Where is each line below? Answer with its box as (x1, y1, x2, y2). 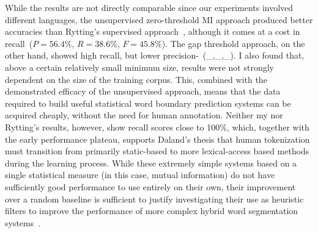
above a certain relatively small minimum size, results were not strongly (5, 60, 274, 73)
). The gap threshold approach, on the (161, 37, 305, 49)
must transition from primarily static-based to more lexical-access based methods (5, 145, 309, 157)
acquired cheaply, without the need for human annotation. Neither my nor (5, 109, 283, 121)
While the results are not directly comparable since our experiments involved (5, 1, 294, 13)
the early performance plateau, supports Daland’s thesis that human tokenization (5, 132, 310, 145)
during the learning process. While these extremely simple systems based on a (5, 156, 297, 169)
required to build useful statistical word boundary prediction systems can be (5, 96, 291, 109)
